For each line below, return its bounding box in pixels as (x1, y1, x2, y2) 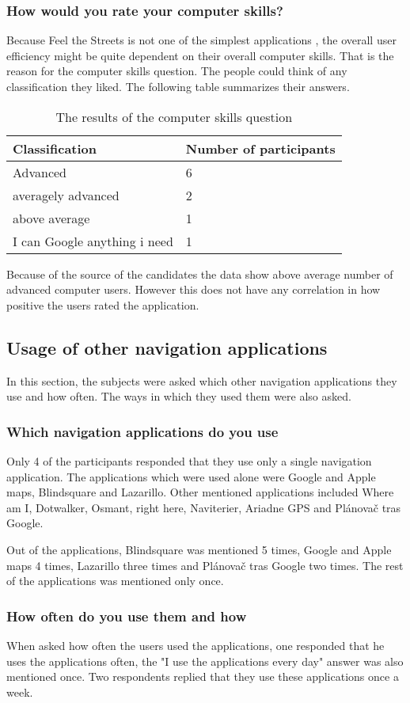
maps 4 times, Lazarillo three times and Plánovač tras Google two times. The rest (6, 557, 404, 573)
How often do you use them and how (6, 606, 247, 625)
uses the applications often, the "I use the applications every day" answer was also (6, 652, 404, 669)
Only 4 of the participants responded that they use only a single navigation (6, 452, 372, 469)
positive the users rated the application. (6, 296, 199, 313)
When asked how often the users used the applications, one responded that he (6, 636, 385, 653)
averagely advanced (13, 185, 120, 204)
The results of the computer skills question (55, 107, 293, 126)
